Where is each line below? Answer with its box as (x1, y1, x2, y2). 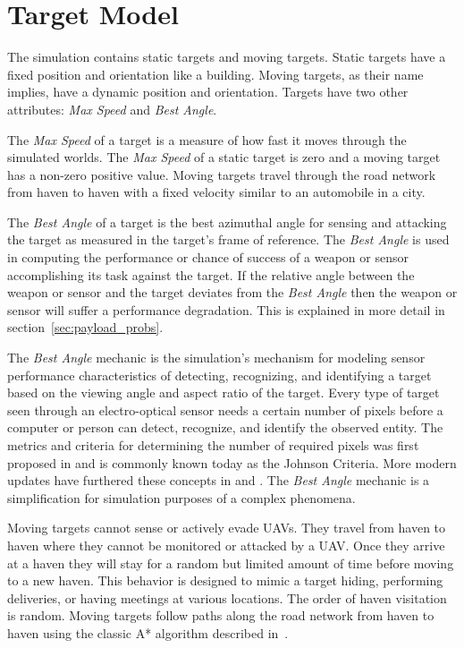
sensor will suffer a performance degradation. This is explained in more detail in (7, 300, 445, 319)
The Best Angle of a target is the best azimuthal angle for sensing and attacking (7, 212, 447, 231)
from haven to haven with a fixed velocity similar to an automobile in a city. (7, 183, 426, 201)
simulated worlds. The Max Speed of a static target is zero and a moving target (7, 148, 441, 166)
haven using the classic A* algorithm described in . (7, 623, 289, 642)
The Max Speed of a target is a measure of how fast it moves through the (7, 130, 407, 149)
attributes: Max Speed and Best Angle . (7, 99, 217, 118)
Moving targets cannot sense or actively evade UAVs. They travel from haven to (7, 518, 446, 537)
